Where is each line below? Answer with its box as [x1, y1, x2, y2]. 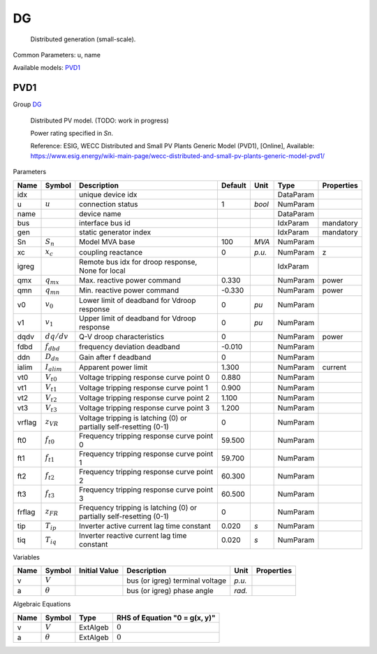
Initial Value [79, 566, 119, 576]
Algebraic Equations [13, 600, 71, 609]
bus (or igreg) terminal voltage [126, 576, 227, 585]
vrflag [17, 417, 37, 427]
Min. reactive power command [79, 285, 179, 295]
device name [79, 208, 121, 218]
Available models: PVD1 [13, 64, 80, 72]
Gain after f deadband [79, 352, 151, 362]
